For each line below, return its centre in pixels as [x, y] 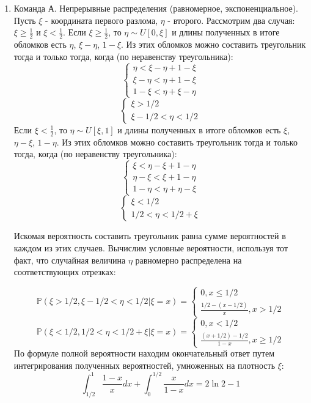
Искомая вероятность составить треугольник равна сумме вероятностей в [150, 236]
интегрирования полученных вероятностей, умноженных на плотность [145, 365]
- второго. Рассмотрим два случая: [231, 20]
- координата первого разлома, [102, 20]
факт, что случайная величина [70, 260]
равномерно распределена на [188, 260]
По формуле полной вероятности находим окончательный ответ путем [144, 353]
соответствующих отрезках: [65, 272]
